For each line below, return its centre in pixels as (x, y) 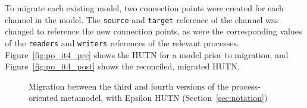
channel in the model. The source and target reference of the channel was (142, 19)
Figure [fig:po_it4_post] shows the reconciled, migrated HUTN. (122, 66)
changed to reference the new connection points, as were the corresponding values (153, 31)
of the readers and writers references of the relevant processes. (122, 42)
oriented (43, 98)
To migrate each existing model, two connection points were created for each (144, 8)
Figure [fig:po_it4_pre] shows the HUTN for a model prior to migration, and (147, 54)
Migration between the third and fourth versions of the (129, 86)
